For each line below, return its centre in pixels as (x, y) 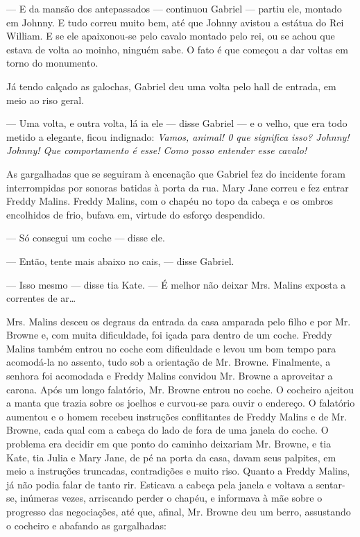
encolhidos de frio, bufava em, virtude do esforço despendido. (136, 214)
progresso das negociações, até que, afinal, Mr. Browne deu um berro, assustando (179, 511)
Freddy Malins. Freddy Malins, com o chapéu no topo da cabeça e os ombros (170, 201)
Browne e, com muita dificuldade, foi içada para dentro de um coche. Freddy (169, 335)
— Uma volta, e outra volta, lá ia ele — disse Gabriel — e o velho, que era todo (177, 123)
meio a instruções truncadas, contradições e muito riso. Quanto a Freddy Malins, (178, 471)
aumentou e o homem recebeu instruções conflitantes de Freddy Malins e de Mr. (177, 416)
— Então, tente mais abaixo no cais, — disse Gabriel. (120, 261)
